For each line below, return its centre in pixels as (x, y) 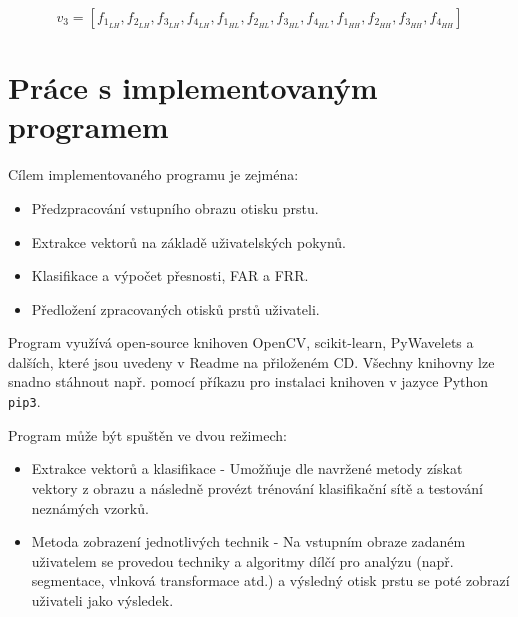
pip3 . (24, 401)
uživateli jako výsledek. (102, 599)
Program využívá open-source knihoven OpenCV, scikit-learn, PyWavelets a (241, 342)
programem (88, 126)
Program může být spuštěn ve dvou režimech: (147, 434)
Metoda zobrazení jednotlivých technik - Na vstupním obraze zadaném (248, 541)
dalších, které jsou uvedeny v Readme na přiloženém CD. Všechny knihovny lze (251, 361)
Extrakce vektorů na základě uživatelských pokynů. (188, 241)
